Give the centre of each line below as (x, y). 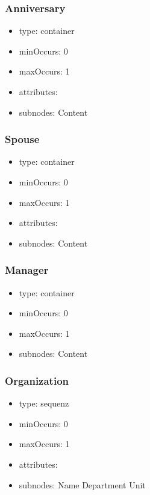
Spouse (22, 139)
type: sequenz (44, 403)
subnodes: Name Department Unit (82, 484)
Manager (27, 270)
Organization (37, 380)
